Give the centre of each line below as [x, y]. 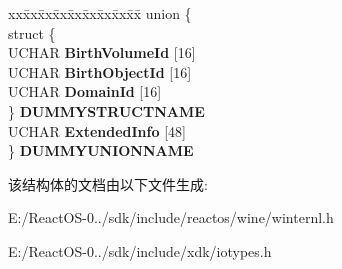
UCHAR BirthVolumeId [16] [102, 52]
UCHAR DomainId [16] [85, 91]
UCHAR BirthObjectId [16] [100, 71]
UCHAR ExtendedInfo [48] [97, 130]
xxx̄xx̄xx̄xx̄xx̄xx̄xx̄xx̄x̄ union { [100, 13]
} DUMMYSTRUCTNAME [106, 110]
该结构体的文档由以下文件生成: [108, 183]
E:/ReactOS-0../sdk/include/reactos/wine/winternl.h [171, 217]
